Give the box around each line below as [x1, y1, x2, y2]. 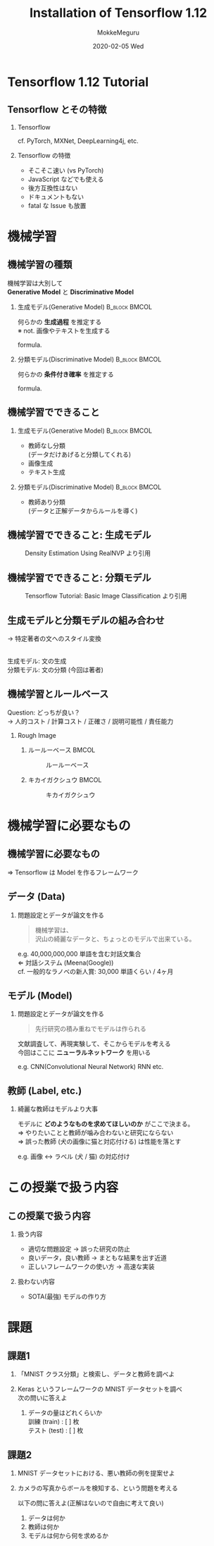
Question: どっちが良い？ [7, 708, 81, 717]
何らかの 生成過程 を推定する [17, 317, 102, 326]
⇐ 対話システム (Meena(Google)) [17, 958, 114, 967]
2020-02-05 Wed [92, 42, 144, 50]
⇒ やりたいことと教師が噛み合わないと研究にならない [17, 1129, 174, 1137]
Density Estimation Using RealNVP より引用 [25, 549, 151, 557]
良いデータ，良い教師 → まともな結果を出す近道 [27, 1254, 168, 1262]
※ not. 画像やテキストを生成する [17, 326, 111, 335]
